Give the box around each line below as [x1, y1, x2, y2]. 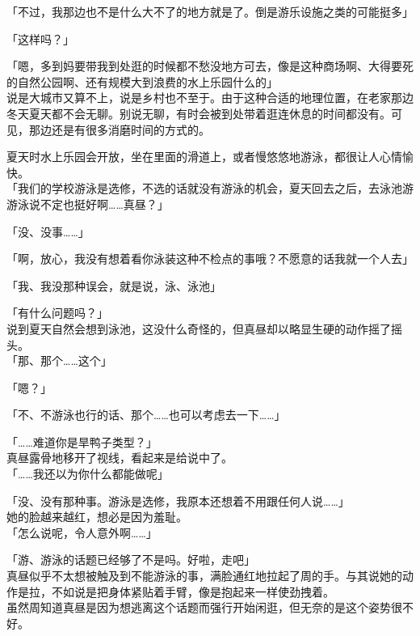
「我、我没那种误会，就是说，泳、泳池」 [6, 277, 221, 294]
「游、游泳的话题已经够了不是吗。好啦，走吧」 [6, 551, 255, 568]
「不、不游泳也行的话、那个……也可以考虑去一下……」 [6, 406, 286, 423]
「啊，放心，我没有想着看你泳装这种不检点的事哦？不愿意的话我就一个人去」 [6, 250, 414, 267]
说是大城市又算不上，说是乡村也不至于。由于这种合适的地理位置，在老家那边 [6, 89, 414, 106]
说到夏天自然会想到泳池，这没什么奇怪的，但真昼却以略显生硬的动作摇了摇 [6, 320, 402, 337]
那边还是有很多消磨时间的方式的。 [28, 121, 210, 138]
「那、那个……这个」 [6, 352, 112, 369]
